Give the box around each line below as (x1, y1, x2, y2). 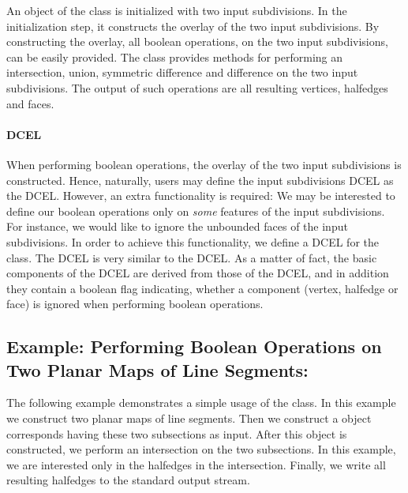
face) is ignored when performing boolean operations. (6, 295, 264, 312)
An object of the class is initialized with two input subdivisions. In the (6, 2, 347, 18)
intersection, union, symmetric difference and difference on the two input (6, 64, 358, 81)
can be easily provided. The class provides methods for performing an (6, 48, 343, 65)
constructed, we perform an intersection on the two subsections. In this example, (6, 441, 396, 457)
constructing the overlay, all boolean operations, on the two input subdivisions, (6, 33, 388, 50)
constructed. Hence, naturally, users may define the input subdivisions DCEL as (6, 171, 394, 188)
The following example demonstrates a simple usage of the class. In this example (6, 394, 396, 411)
